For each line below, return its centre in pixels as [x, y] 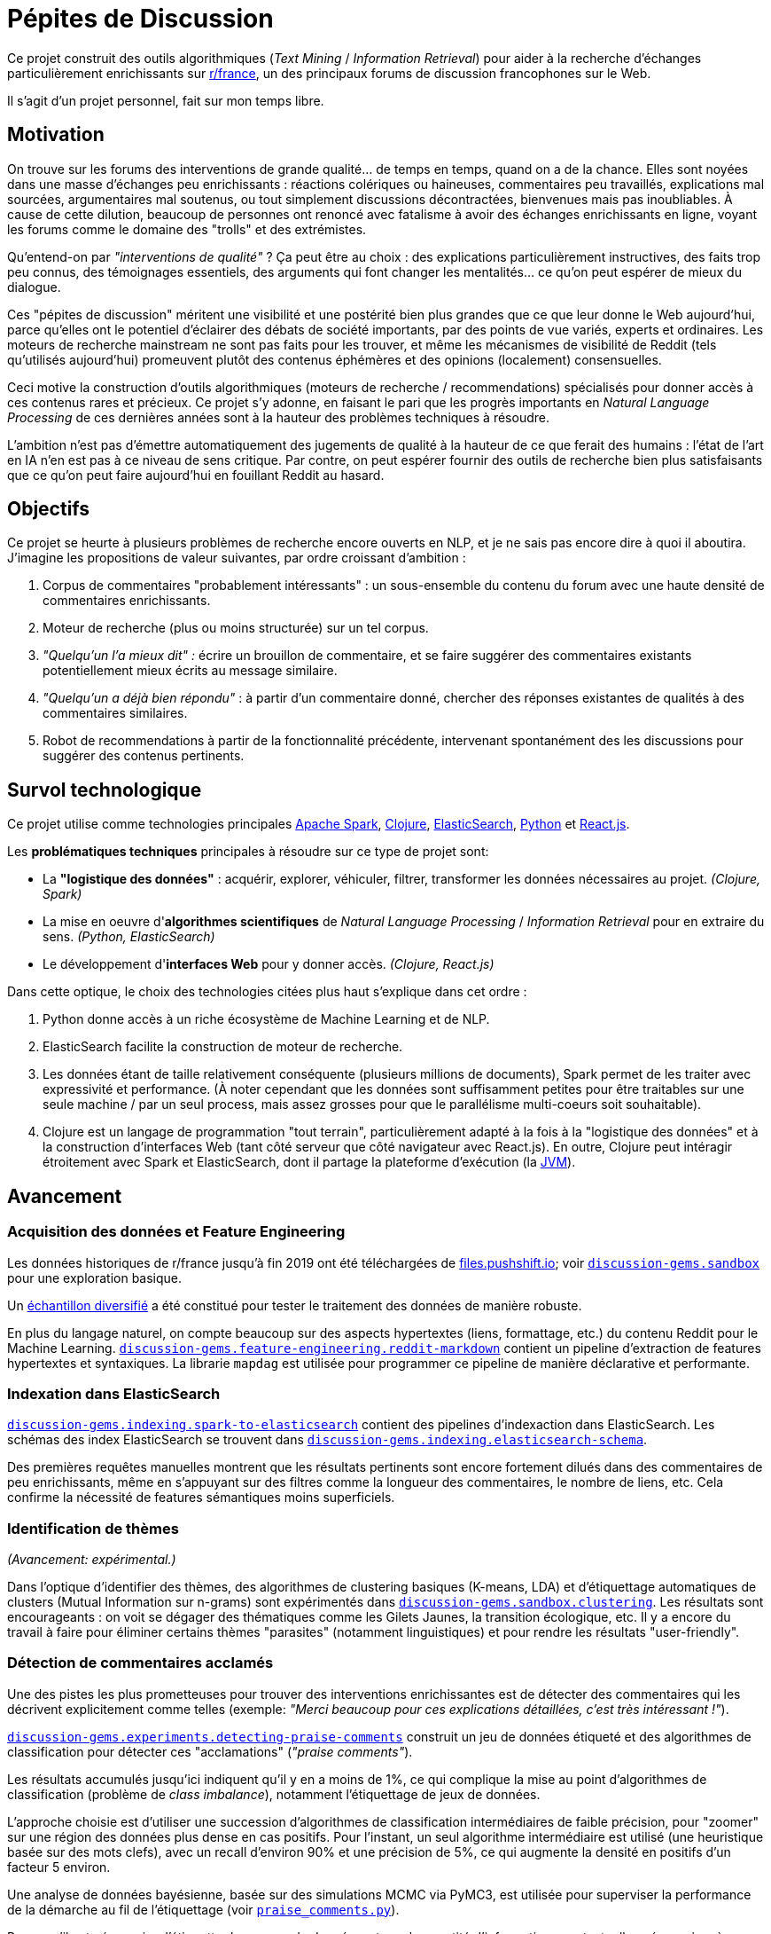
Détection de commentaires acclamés [140, 1663]
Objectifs [49, 509]
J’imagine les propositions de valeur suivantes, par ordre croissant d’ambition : [237, 558]
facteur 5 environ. [59, 1867]
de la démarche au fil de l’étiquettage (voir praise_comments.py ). [203, 1909]
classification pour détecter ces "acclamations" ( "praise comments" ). [210, 1751]
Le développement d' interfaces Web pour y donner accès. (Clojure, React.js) [269, 964]
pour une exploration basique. [95, 1278]
